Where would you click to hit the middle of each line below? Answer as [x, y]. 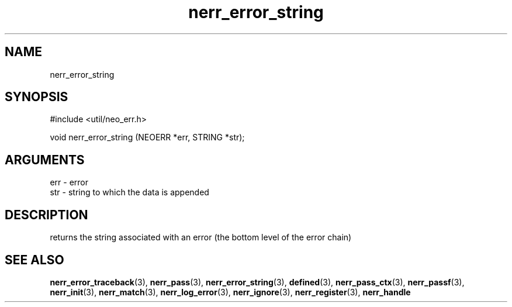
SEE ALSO [34, 260]
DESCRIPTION [46, 215]
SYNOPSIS [37, 97]
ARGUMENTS [45, 160]
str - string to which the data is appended [129, 192]
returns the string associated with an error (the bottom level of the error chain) [201, 237]
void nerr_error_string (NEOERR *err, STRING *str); [147, 137]
